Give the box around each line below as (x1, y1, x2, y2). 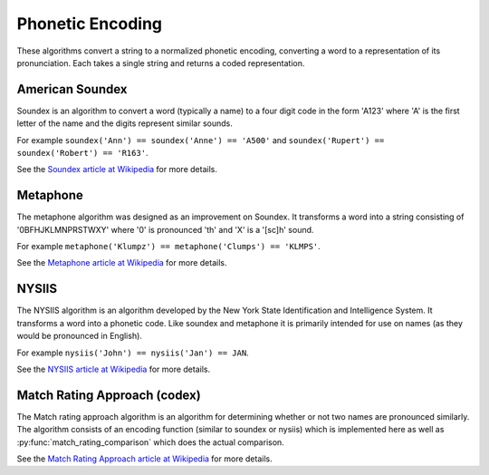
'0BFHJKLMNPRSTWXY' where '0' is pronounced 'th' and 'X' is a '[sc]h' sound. (16, 224, 314, 235)
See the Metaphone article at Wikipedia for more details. (16, 257, 227, 268)
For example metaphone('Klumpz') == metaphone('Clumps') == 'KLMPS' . (16, 241, 321, 252)
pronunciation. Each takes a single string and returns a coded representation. (16, 57, 305, 68)
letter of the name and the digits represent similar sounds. (16, 118, 233, 129)
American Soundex (16, 82, 128, 97)
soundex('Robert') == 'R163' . (16, 148, 149, 159)
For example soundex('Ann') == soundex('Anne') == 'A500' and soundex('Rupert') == (16, 134, 385, 145)
